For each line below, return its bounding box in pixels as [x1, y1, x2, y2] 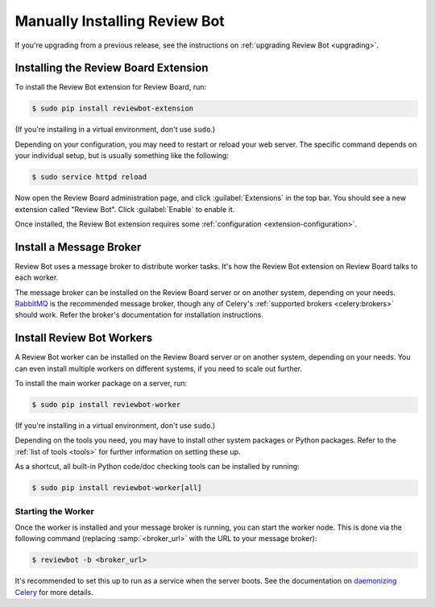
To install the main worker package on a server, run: [14, 379, 188, 389]
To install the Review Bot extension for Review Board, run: [14, 82, 207, 92]
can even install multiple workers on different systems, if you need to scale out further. [14, 364, 302, 373]
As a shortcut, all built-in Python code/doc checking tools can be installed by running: [14, 462, 300, 472]
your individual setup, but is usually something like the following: [14, 151, 230, 160]
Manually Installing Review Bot [14, 12, 225, 30]
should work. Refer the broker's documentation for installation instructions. [14, 310, 263, 320]
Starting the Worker [14, 505, 94, 517]
